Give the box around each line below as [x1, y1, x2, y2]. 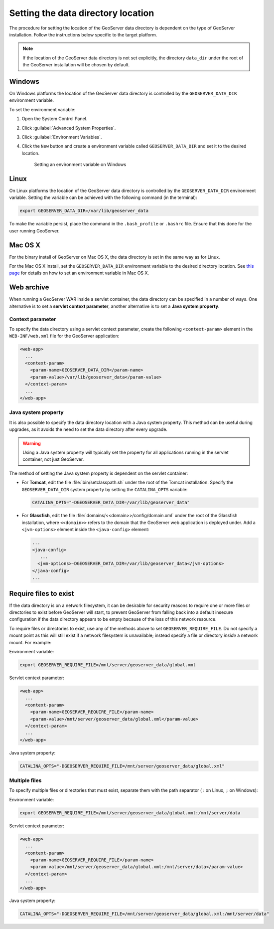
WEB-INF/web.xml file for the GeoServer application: [9, 333, 120, 339]
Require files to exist [9, 589, 74, 598]
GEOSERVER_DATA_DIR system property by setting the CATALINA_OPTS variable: [21, 486, 188, 492]
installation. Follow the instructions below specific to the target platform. [9, 31, 157, 37]
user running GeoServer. [9, 227, 60, 234]
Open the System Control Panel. [21, 116, 88, 122]
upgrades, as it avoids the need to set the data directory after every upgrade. [9, 426, 168, 432]
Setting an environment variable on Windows [34, 162, 127, 168]
